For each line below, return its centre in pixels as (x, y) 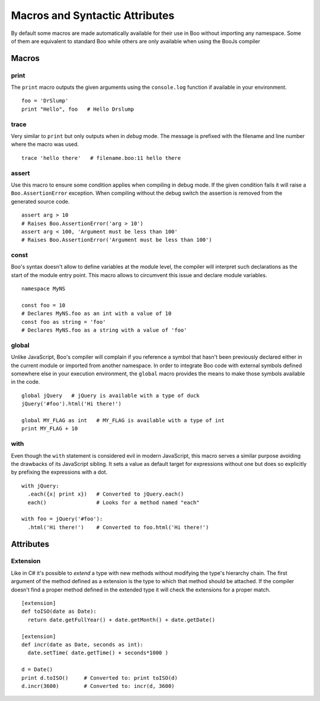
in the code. (25, 382)
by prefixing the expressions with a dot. (59, 472)
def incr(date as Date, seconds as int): (82, 644)
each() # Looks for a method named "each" (113, 502)
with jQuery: (40, 486)
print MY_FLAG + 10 (50, 429)
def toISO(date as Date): (59, 612)
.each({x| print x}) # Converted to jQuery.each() (106, 494)
